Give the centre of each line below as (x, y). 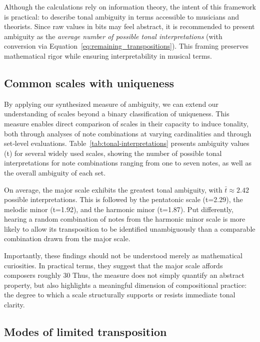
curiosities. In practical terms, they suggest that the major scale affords (113, 265)
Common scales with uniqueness (89, 82)
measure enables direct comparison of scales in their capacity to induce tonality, (126, 123)
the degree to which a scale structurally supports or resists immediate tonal (120, 295)
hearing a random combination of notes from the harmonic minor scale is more (125, 219)
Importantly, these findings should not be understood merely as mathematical (123, 255)
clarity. (14, 305)
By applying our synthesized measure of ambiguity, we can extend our (111, 104)
